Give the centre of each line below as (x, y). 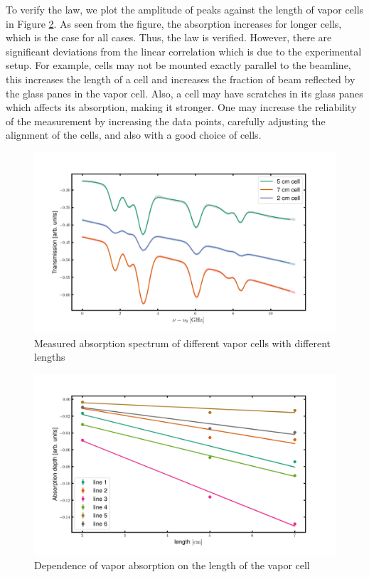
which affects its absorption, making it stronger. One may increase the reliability (181, 107)
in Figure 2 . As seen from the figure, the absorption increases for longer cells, (174, 23)
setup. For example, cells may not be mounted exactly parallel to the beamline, (178, 65)
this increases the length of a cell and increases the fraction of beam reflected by (181, 79)
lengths (50, 357)
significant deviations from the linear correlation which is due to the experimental (184, 51)
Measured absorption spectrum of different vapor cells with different (183, 343)
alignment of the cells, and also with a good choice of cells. (134, 135)
